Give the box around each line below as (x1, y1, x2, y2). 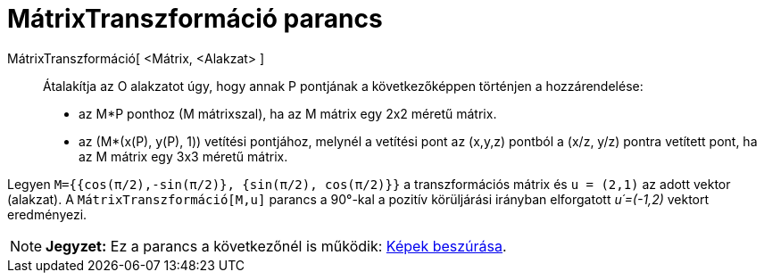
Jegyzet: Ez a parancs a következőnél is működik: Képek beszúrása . (46, 236, 507, 255)
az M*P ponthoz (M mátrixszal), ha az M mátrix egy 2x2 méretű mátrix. (79, 105, 497, 121)
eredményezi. (7, 206, 87, 222)
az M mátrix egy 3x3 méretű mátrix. (79, 148, 288, 164)
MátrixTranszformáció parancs (7, 4, 383, 34)
